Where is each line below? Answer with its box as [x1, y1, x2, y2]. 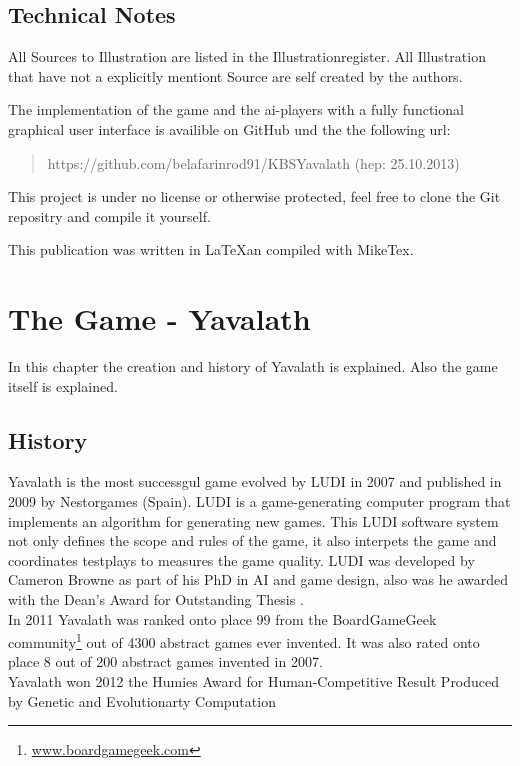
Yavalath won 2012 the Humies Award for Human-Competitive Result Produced [8, 671, 500, 692]
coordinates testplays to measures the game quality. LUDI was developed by [8, 549, 475, 570]
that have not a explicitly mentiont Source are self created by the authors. [8, 65, 463, 86]
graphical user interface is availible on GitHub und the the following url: [8, 118, 451, 139]
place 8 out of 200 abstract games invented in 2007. [8, 651, 323, 672]
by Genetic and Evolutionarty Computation [8, 690, 276, 711]
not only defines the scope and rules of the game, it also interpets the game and [8, 530, 497, 551]
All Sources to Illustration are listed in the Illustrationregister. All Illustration [8, 46, 486, 67]
